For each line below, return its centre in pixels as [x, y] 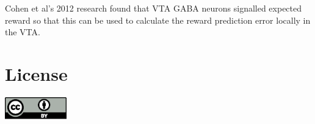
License [36, 73]
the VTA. [23, 32]
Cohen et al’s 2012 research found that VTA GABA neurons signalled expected [154, 8]
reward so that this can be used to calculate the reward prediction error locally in [158, 20]
